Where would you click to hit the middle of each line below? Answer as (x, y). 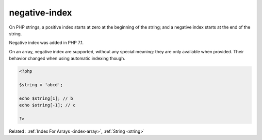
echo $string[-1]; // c (48, 105)
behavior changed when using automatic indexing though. (67, 59)
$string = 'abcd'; (41, 85)
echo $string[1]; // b (46, 98)
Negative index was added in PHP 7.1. (46, 43)
